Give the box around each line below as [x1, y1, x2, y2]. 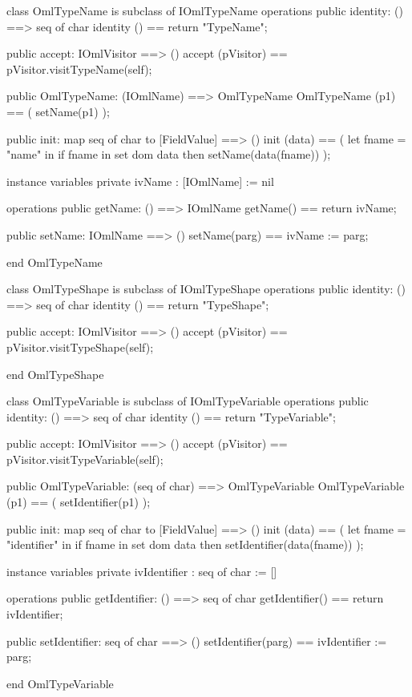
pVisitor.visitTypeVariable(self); [6, 450, 164, 467]
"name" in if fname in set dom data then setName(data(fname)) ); [6, 146, 331, 163]
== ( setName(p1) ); [6, 103, 110, 119]
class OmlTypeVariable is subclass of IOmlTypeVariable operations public [6, 393, 369, 409]
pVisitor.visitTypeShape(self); [6, 338, 154, 355]
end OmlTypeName [6, 253, 103, 270]
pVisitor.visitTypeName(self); [6, 60, 152, 77]
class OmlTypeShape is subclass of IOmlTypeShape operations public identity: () [6, 280, 406, 297]
